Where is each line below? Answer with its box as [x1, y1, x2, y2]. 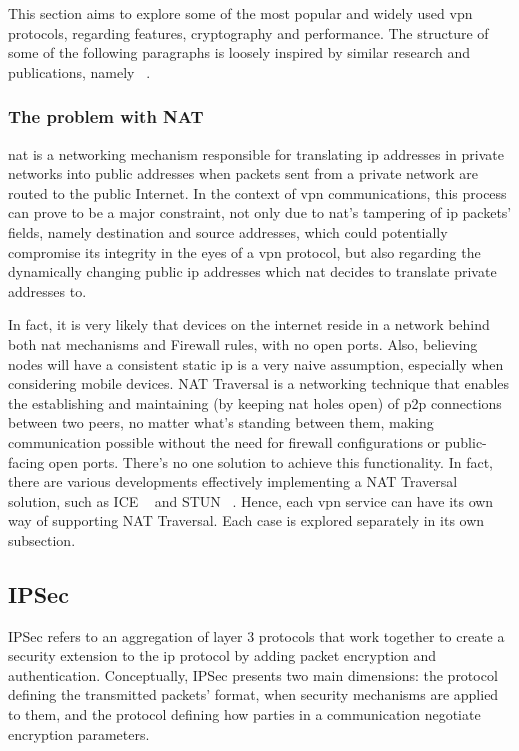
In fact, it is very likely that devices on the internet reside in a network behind [8, 314, 490, 335]
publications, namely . [8, 61, 151, 82]
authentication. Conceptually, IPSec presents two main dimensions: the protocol [8, 664, 498, 685]
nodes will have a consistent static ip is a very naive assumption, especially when [8, 353, 504, 374]
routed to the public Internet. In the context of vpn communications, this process [8, 182, 507, 203]
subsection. [8, 529, 76, 550]
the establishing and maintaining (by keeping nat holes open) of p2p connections [8, 392, 502, 413]
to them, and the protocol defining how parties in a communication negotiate [8, 704, 481, 725]
